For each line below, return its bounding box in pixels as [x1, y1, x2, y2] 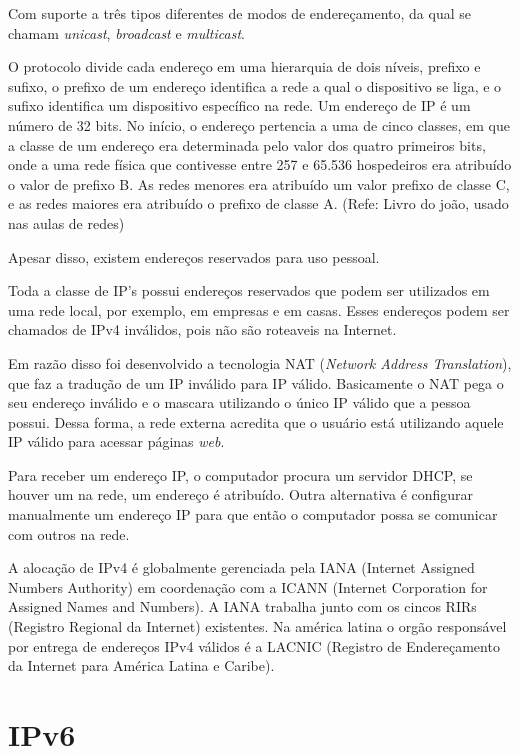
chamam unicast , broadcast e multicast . [8, 22, 245, 43]
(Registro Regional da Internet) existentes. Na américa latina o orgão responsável [8, 616, 507, 637]
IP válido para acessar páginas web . [8, 431, 225, 452]
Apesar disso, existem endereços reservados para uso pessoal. [8, 246, 380, 267]
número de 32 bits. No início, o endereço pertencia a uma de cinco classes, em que [8, 114, 511, 135]
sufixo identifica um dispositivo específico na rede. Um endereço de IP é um [8, 95, 471, 116]
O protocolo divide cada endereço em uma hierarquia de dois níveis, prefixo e [8, 56, 481, 77]
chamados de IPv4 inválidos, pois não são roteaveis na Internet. [8, 319, 397, 340]
